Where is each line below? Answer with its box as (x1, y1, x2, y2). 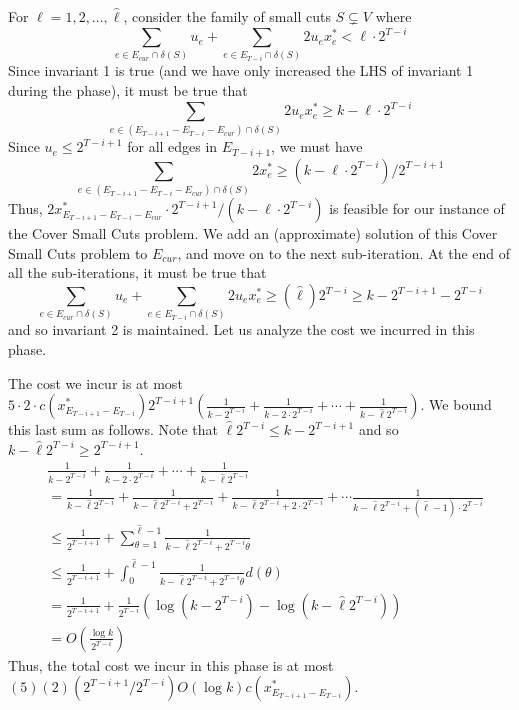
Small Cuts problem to (8, 242, 148, 263)
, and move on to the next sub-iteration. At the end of (177, 242, 511, 263)
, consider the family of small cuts (123, 6, 331, 26)
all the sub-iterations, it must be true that (8, 262, 267, 283)
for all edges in (127, 136, 218, 157)
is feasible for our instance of (329, 198, 505, 219)
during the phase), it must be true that (8, 80, 248, 101)
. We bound (420, 394, 492, 415)
